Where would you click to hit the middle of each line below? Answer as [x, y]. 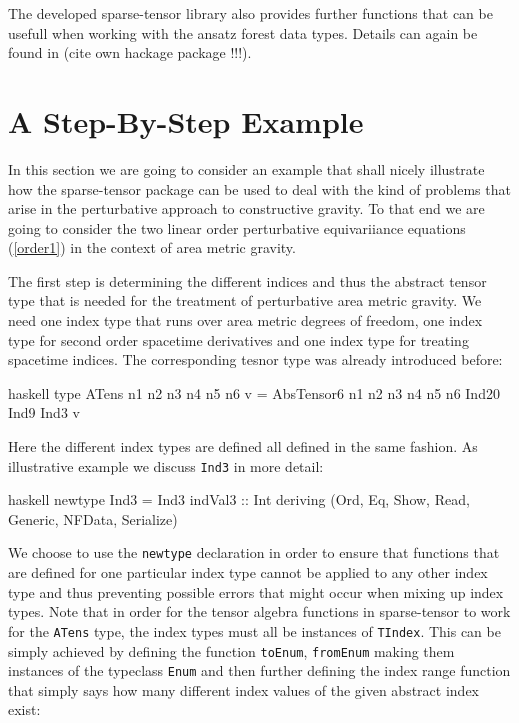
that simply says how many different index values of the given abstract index [244, 689]
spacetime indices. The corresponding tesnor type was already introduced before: [255, 359]
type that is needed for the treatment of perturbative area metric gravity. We [245, 300]
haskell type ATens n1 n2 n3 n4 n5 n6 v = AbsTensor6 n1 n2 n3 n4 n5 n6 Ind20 [254, 392]
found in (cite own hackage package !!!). [130, 52]
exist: [24, 709]
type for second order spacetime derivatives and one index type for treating [238, 339]
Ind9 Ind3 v [44, 412]
